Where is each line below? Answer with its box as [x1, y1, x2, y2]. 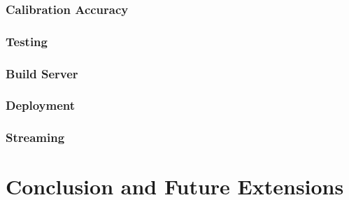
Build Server [6, 64, 78, 82]
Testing [6, 32, 48, 50]
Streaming [6, 129, 65, 146]
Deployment [6, 97, 76, 114]
